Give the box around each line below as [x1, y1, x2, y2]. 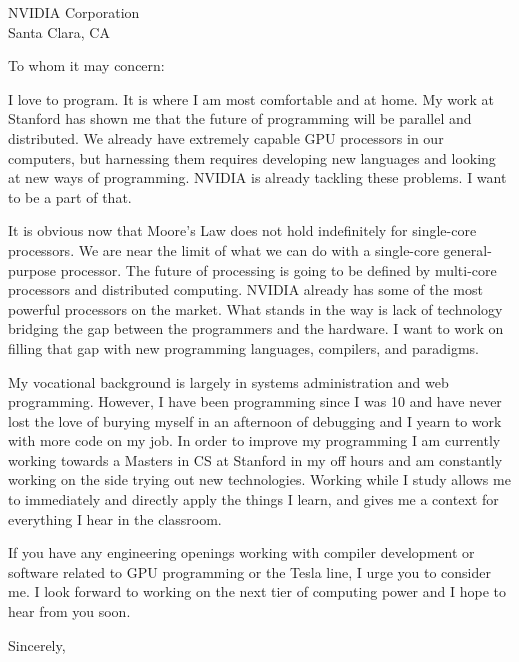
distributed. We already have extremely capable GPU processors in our [8, 127, 444, 148]
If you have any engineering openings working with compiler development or [8, 542, 475, 563]
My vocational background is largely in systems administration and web [8, 371, 449, 392]
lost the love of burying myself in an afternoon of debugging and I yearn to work [8, 410, 502, 431]
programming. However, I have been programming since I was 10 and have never [8, 391, 502, 412]
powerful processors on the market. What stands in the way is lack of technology [8, 298, 503, 319]
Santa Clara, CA [8, 21, 110, 42]
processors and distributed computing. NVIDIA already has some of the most [8, 279, 483, 300]
